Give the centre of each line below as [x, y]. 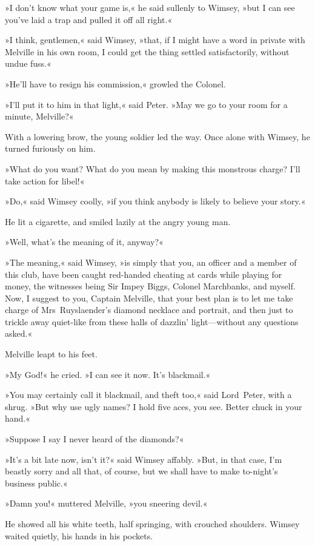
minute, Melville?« [39, 116]
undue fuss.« [28, 63]
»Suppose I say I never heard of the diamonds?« [94, 439]
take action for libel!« [45, 180]
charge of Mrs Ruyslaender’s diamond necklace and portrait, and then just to [149, 310]
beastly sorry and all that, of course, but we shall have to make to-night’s [141, 471]
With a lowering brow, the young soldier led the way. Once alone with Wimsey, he [157, 136]
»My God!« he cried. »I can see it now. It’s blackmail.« [108, 374]
